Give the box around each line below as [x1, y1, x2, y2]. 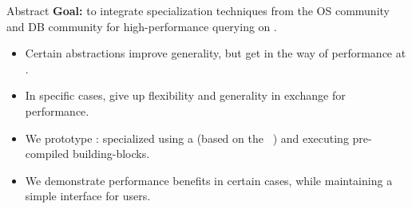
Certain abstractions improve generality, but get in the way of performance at [25, 45, 406, 61]
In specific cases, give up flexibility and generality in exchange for [25, 87, 346, 104]
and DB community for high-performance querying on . [6, 18, 277, 34]
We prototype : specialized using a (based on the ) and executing [25, 129, 349, 146]
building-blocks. [72, 145, 150, 162]
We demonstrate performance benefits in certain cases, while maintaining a [25, 172, 393, 188]
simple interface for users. [25, 187, 151, 204]
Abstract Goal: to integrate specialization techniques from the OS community [6, 2, 390, 18]
